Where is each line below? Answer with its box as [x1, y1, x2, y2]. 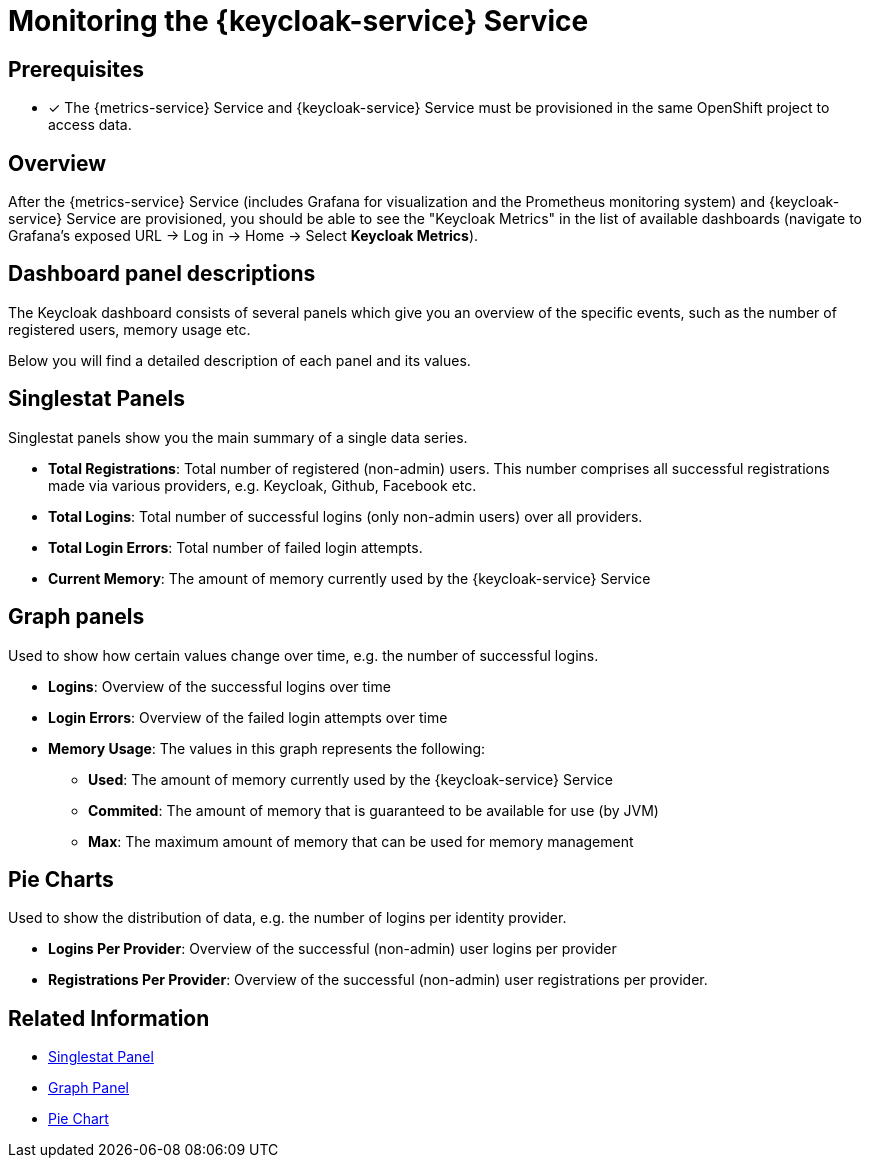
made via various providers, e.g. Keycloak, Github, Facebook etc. [48, 476, 477, 494]
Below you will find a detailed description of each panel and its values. [8, 351, 471, 369]
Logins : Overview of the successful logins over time [48, 677, 391, 695]
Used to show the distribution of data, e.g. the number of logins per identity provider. [8, 909, 567, 927]
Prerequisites [8, 56, 144, 82]
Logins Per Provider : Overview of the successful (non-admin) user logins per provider [48, 940, 617, 958]
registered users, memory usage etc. [8, 320, 251, 338]
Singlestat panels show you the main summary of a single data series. [8, 428, 468, 446]
